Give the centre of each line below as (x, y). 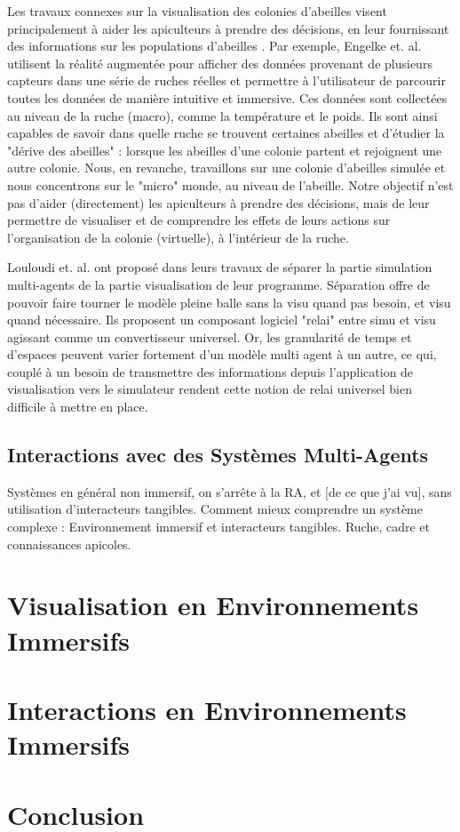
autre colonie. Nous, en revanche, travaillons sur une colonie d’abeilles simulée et (226, 168)
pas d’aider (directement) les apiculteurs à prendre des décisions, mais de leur (218, 202)
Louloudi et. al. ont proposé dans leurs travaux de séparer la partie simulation (220, 267)
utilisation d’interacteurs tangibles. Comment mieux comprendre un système (215, 509)
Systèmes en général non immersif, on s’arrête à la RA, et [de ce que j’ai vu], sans (230, 491)
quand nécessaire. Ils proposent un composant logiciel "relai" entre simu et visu (222, 320)
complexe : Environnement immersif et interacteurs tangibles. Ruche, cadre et (218, 527)
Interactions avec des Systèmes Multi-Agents (218, 455)
